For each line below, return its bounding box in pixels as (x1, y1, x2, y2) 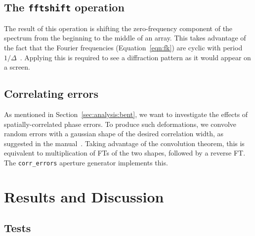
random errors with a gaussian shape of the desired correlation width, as (4, 128, 224, 139)
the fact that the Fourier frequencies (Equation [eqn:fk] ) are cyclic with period (4, 42, 243, 52)
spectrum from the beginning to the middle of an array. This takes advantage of (4, 33, 246, 43)
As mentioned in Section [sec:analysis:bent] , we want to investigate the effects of (4, 109, 248, 119)
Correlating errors (4, 86, 99, 101)
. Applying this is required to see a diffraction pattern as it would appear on (20, 52, 251, 62)
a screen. (4, 62, 30, 72)
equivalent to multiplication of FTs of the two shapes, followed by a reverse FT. (4, 148, 246, 158)
